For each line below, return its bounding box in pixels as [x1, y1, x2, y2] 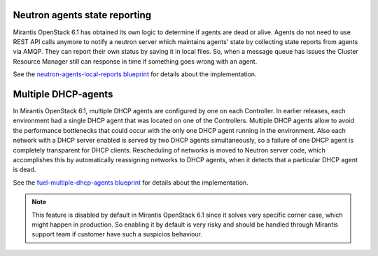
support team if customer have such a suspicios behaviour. [31, 230, 203, 239]
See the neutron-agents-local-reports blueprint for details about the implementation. [13, 70, 257, 78]
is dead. [13, 165, 36, 174]
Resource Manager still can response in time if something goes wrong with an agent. [13, 57, 258, 66]
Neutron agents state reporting [13, 9, 152, 21]
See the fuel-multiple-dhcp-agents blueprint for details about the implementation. [13, 178, 248, 187]
